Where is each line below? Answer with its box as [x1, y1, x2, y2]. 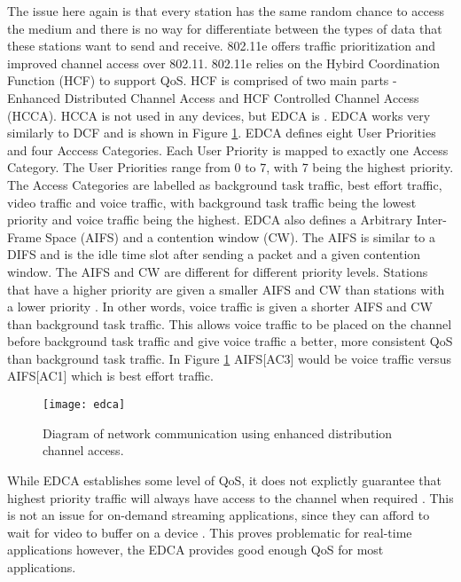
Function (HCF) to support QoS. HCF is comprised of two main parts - [7, 71, 397, 90]
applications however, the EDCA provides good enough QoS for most [7, 540, 384, 559]
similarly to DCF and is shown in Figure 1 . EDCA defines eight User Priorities [7, 123, 436, 142]
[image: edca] [43, 398, 126, 412]
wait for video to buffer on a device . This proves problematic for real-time [7, 523, 412, 541]
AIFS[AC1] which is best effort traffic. [7, 366, 214, 385]
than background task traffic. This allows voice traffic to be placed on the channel [7, 314, 452, 333]
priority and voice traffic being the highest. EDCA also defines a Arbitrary [7, 210, 413, 229]
